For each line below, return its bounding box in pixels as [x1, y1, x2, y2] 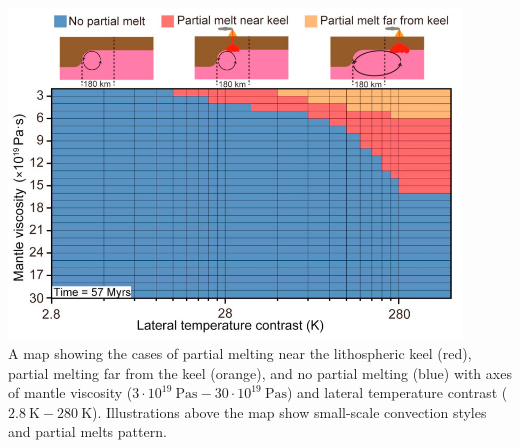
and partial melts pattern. [8, 421, 167, 442]
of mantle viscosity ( [8, 382, 133, 403]
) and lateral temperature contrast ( [286, 382, 508, 403]
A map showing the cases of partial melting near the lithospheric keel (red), [8, 343, 472, 364]
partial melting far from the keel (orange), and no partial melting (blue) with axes [8, 362, 512, 383]
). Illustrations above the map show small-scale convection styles [92, 401, 487, 422]
